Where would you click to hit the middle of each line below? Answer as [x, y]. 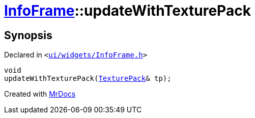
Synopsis [28, 35]
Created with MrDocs [40, 94]
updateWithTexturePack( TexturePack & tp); [88, 79]
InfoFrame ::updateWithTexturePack [127, 11]
